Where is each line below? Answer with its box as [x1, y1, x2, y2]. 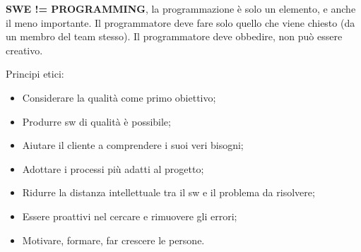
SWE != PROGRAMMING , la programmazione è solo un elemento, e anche [6, 1, 356, 16]
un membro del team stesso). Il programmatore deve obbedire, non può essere [6, 29, 343, 44]
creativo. [6, 42, 43, 57]
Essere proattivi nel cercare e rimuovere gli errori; [22, 208, 237, 223]
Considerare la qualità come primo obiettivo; [22, 90, 216, 104]
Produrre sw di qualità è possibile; [22, 114, 171, 128]
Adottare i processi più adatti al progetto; [22, 161, 204, 176]
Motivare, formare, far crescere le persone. [22, 232, 205, 247]
